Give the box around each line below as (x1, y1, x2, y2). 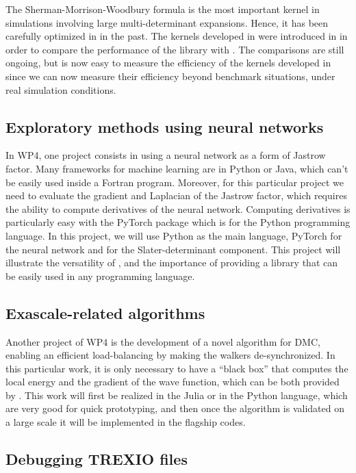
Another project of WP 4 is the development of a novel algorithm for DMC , (5, 334, 320, 348)
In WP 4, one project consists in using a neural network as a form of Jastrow (5, 148, 326, 162)
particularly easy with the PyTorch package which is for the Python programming (5, 215, 351, 229)
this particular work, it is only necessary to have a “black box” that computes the (5, 361, 348, 375)
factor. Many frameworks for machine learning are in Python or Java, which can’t (5, 161, 348, 175)
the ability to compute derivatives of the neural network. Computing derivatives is (5, 201, 351, 216)
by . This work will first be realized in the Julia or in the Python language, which (5, 387, 348, 402)
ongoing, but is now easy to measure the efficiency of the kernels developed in (5, 55, 331, 70)
